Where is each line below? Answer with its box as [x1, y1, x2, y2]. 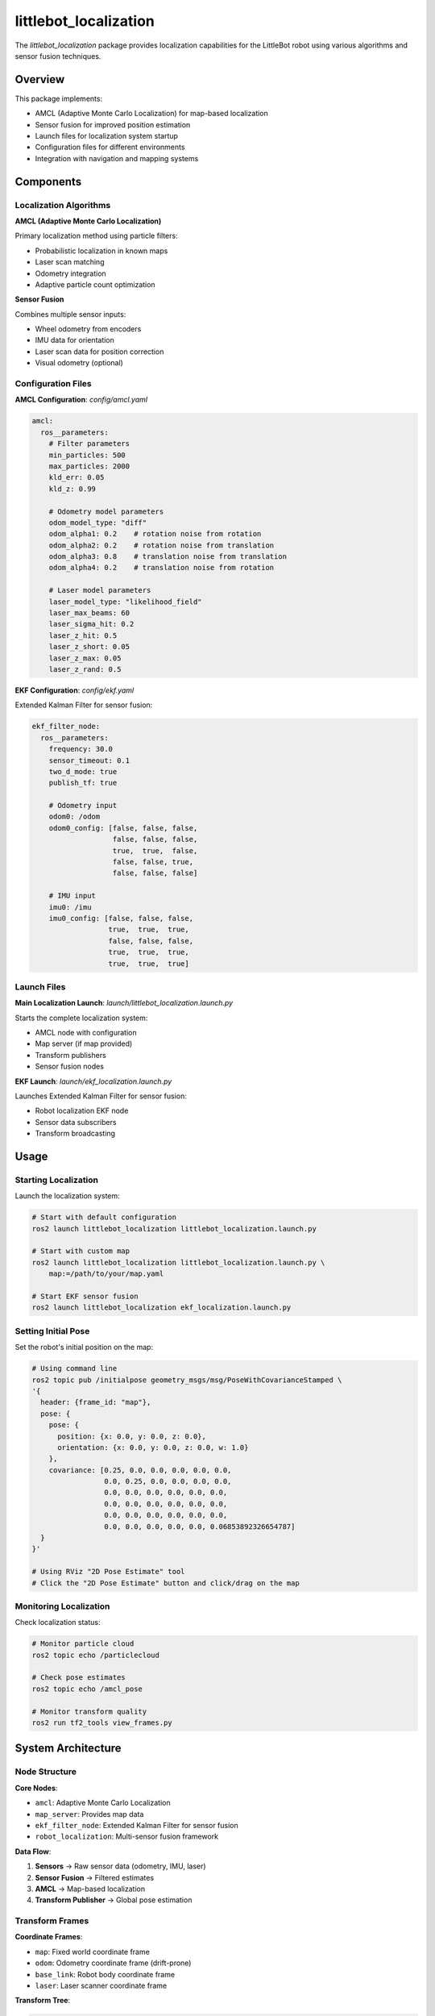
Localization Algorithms [14, 199, 111, 210]
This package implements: [14, 94, 103, 103]
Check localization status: [14, 1618, 101, 1627]
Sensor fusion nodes [35, 1061, 105, 1072]
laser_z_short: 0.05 [48, 642, 130, 652]
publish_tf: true [48, 778, 118, 788]
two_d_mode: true [48, 767, 118, 776]
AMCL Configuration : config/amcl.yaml [14, 395, 148, 405]
